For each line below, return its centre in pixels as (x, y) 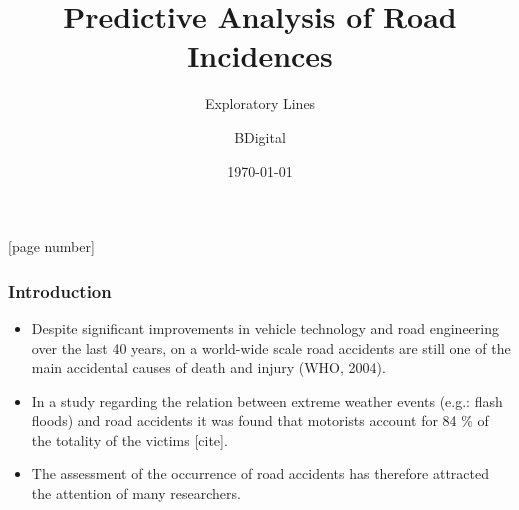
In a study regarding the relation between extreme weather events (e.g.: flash (267, 400)
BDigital (260, 136)
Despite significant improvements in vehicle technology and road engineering (265, 327)
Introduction (60, 290)
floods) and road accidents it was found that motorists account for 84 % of (260, 420)
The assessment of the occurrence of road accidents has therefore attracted (260, 473)
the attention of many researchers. (136, 493)
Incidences (260, 55)
